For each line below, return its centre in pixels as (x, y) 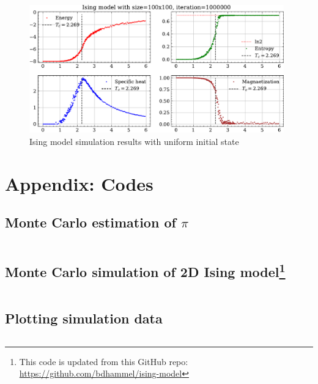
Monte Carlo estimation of (91, 222)
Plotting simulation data (84, 318)
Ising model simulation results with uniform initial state (134, 141)
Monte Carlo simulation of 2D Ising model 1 (145, 270)
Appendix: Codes (79, 183)
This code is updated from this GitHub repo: (104, 361)
